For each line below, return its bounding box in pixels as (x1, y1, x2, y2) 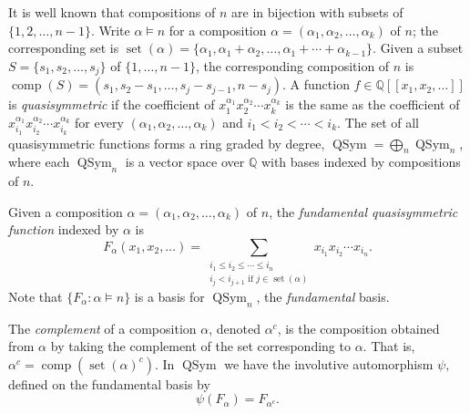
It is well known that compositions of (8, 3, 216, 21)
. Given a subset (373, 38, 464, 57)
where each (8, 152, 70, 171)
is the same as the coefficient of (285, 95, 460, 114)
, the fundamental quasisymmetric (269, 202, 458, 221)
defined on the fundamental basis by (8, 374, 210, 393)
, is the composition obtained (277, 318, 440, 337)
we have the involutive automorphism (224, 354, 434, 373)
